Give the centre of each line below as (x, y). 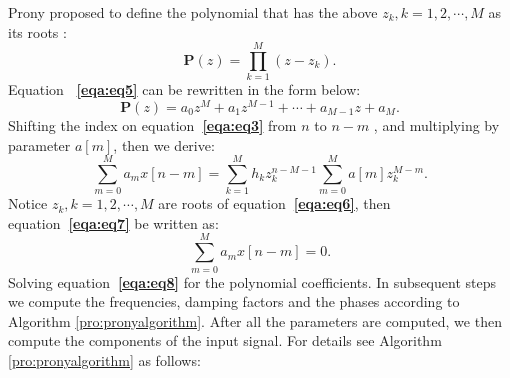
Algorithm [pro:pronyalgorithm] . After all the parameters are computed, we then (255, 320)
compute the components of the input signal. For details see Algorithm (225, 340)
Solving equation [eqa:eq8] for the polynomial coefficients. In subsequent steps (252, 281)
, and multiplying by (436, 124)
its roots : (37, 31)
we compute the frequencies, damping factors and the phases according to (234, 301)
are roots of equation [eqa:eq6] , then (274, 203)
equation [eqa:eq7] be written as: (113, 222)
